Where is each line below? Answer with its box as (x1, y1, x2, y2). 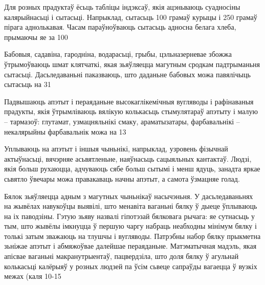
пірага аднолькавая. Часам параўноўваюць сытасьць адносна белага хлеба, (4, 21, 236, 32)
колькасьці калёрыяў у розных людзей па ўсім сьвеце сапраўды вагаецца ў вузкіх (4, 260, 257, 271)
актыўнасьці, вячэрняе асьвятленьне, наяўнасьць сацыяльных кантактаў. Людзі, (4, 153, 252, 164)
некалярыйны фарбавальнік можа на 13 (4, 126, 126, 137)
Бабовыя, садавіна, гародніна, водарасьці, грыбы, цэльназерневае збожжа (4, 49, 232, 59)
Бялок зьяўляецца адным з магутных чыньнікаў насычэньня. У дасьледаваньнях (4, 190, 253, 201)
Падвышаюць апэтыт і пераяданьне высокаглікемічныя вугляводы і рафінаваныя (4, 96, 254, 106)
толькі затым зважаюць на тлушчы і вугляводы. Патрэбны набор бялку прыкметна (4, 230, 261, 241)
